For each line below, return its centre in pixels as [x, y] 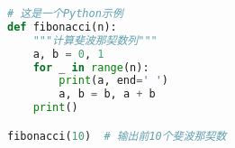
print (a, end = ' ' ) [114, 81]
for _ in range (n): [91, 67]
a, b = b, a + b [107, 94]
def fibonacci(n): [62, 27]
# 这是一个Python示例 [65, 14]
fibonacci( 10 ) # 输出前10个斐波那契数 [117, 136]
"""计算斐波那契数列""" [95, 40]
